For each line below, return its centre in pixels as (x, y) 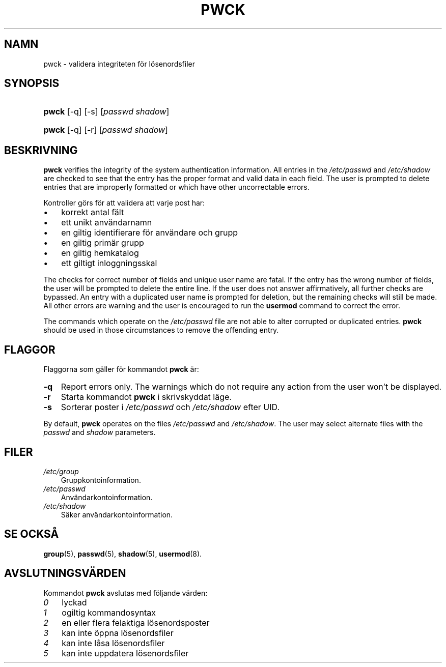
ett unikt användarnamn (107, 223)
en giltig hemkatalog (100, 253)
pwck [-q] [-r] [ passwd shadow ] (106, 130)
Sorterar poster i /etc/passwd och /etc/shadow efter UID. (170, 407)
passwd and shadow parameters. (100, 432)
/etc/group (61, 471)
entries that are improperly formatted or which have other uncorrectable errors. (176, 187)
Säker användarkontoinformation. (117, 514)
